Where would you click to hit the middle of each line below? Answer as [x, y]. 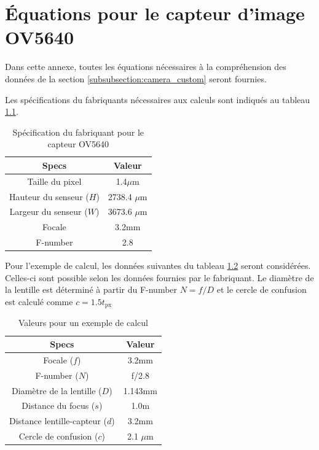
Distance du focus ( [58, 405]
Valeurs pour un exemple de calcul [83, 323]
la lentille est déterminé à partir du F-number [91, 289]
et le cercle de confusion [262, 289]
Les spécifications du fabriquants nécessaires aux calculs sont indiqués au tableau [158, 99]
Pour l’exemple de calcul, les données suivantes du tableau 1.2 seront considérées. [158, 266]
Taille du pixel [54, 181]
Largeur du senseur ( [49, 211]
